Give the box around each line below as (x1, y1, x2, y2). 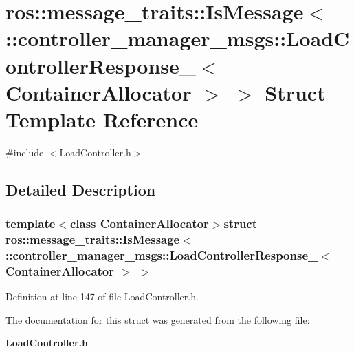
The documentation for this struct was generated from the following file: (5, 312, 310, 327)
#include (5, 145, 44, 159)
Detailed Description (5, 178, 156, 200)
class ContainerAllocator (69, 215, 209, 232)
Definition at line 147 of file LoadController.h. (5, 289, 199, 304)
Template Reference (5, 105, 199, 133)
